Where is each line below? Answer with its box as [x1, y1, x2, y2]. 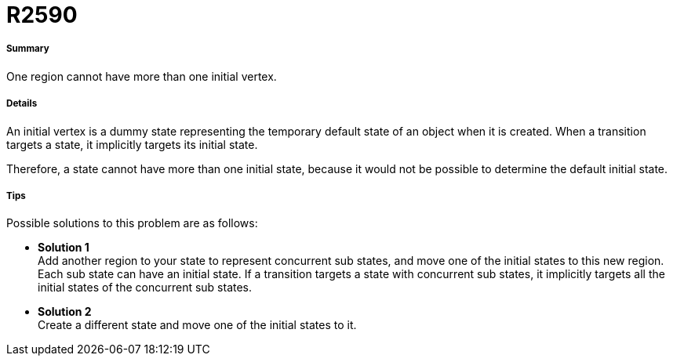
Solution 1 [38, 241, 89, 255]
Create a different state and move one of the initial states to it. [38, 318, 357, 332]
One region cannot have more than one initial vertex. [6, 69, 277, 83]
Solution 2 [38, 305, 92, 319]
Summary [6, 43, 49, 55]
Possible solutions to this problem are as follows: [6, 216, 258, 230]
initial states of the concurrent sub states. [38, 281, 253, 295]
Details [6, 98, 38, 110]
